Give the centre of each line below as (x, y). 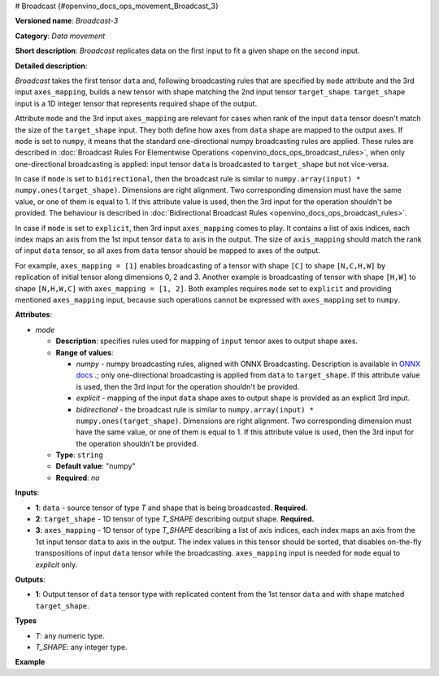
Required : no (78, 478)
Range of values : (85, 352)
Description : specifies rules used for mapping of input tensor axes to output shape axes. (206, 341)
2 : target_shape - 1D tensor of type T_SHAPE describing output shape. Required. (175, 519)
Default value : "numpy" (96, 466)
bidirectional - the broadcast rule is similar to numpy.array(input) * (195, 409)
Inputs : (27, 493)
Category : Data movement (60, 36)
